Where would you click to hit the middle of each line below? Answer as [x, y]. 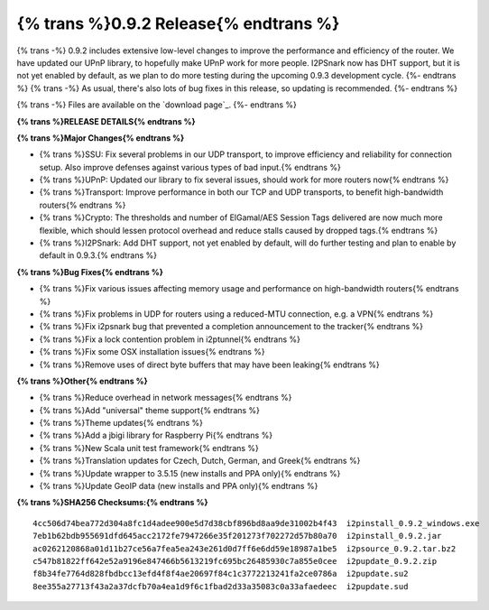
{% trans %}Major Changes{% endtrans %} [101, 138]
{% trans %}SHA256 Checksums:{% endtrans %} [112, 503]
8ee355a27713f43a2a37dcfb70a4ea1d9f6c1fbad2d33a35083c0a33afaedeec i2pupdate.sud [221, 586]
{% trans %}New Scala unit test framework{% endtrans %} [149, 448]
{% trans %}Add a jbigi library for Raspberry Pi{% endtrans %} [156, 435]
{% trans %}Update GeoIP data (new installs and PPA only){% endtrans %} [179, 486]
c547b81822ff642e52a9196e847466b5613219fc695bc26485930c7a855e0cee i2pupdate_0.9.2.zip [235, 561]
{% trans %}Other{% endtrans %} [82, 381]
